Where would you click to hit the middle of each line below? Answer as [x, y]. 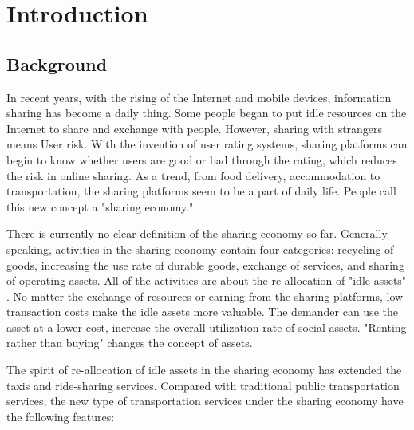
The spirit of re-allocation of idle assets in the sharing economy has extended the [204, 370]
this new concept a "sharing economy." [100, 206]
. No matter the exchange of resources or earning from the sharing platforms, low [205, 296]
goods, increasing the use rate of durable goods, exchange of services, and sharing [205, 264]
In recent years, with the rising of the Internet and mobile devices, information [199, 97]
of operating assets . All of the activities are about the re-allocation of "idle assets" [207, 280]
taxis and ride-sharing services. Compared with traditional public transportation [203, 385]
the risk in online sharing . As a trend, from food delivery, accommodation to [193, 175]
